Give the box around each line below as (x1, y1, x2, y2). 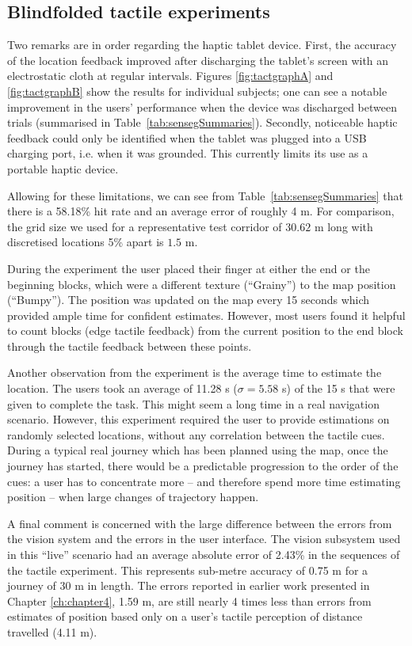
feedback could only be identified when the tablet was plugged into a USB (7, 129, 367, 146)
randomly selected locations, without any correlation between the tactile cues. (7, 426, 385, 443)
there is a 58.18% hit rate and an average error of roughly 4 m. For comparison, (7, 203, 395, 219)
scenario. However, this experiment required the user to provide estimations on (7, 411, 390, 427)
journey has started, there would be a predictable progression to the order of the (7, 458, 399, 474)
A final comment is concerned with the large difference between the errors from (7, 515, 392, 531)
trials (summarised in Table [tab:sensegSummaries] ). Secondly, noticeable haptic (7, 114, 398, 131)
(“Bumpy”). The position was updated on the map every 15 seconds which (7, 291, 370, 308)
